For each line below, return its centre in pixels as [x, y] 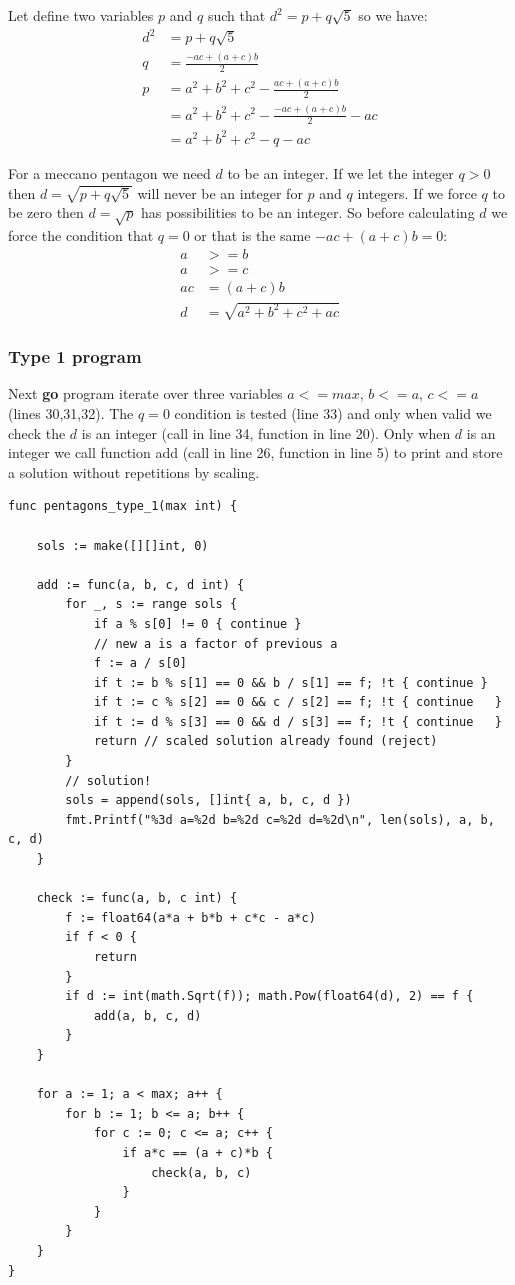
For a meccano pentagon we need [109, 172]
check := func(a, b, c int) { [137, 898]
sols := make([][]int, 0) [122, 545]
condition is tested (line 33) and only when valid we [333, 412]
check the [37, 432]
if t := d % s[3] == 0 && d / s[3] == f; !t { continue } [297, 721]
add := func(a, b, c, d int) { [140, 584]
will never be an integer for [220, 192]
